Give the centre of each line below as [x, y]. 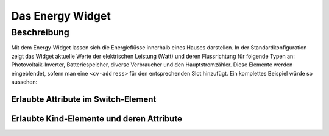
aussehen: [24, 82]
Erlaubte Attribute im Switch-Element [84, 99]
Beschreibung [40, 32]
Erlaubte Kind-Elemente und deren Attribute [97, 119]
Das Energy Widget [61, 16]
